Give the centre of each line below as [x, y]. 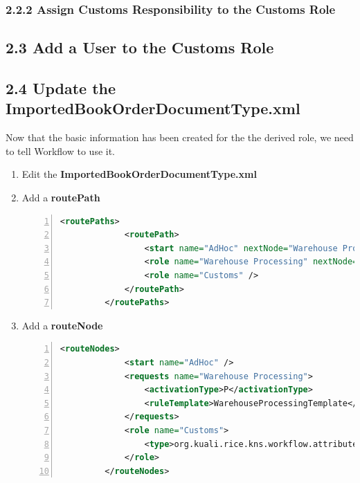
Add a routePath [61, 197]
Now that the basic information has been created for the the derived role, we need [180, 137]
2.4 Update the [61, 88]
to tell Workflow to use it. [61, 151]
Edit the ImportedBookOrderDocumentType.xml [139, 174]
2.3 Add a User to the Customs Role [140, 47]
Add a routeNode [62, 325]
